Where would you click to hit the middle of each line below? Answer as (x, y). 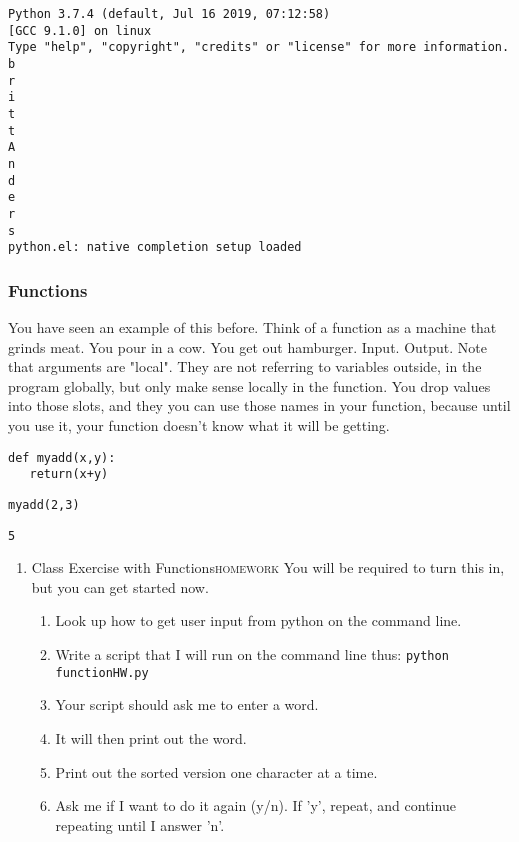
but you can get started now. (120, 586)
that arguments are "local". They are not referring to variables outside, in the (245, 366)
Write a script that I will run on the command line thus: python (252, 654)
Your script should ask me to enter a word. (187, 704)
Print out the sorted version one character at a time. (216, 771)
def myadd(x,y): (62, 457)
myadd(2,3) (44, 504)
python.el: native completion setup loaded (155, 247)
